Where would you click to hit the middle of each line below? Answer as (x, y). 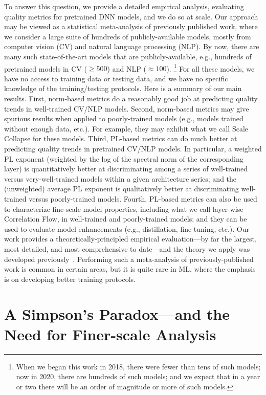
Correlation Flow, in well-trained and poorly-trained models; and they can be (126, 219)
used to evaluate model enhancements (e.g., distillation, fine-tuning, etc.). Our (127, 228)
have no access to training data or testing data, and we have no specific (116, 78)
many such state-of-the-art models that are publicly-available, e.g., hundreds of (128, 56)
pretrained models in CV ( (46, 68)
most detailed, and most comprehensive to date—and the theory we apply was (127, 248)
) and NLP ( (127, 68)
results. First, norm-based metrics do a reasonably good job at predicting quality (131, 98)
